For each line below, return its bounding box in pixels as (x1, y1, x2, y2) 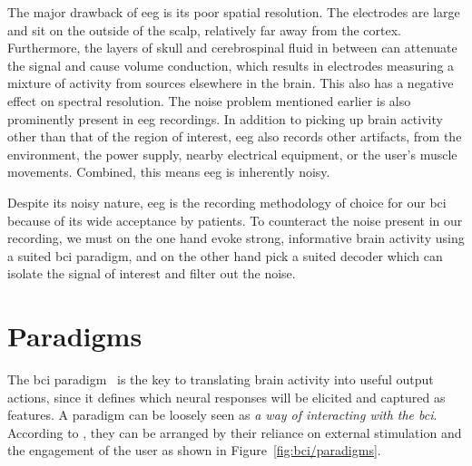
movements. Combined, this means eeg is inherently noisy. (7, 162, 330, 181)
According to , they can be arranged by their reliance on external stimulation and (7, 422, 462, 442)
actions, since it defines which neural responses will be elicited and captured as (7, 387, 446, 406)
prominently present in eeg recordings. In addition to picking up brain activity (7, 109, 443, 128)
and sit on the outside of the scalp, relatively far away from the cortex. (7, 20, 401, 39)
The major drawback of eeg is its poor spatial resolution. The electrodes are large (7, 3, 460, 21)
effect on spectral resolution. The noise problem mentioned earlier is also (7, 91, 411, 110)
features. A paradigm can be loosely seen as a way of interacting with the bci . (7, 405, 438, 424)
